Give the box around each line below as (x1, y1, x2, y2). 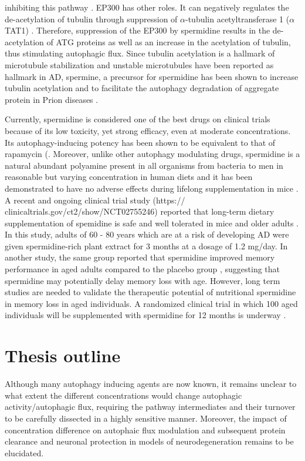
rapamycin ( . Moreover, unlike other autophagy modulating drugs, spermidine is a (5, 148, 300, 160)
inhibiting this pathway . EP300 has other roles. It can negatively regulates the (5, 1, 289, 13)
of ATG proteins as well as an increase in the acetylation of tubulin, (46, 35, 291, 48)
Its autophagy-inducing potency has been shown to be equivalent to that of (5, 136, 276, 148)
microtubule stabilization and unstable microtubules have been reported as (5, 58, 274, 71)
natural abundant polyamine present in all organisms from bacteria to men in (5, 159, 283, 171)
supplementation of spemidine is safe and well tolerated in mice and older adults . (5, 216, 299, 229)
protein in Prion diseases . (5, 93, 99, 105)
